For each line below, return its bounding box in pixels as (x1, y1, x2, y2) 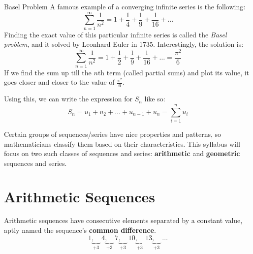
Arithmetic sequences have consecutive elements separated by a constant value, (4, 215, 243, 225)
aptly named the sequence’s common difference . (4, 225, 156, 235)
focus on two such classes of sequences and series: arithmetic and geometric (4, 148, 240, 159)
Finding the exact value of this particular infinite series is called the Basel (4, 29, 227, 39)
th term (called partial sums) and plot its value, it (97, 67, 250, 77)
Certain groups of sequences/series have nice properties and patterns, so (4, 128, 221, 139)
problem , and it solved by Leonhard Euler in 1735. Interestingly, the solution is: (4, 39, 244, 49)
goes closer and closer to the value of (4, 77, 115, 87)
